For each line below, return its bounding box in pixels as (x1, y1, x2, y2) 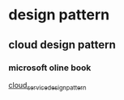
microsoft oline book (8, 62, 92, 73)
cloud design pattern (8, 38, 116, 52)
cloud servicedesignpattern (8, 80, 87, 92)
